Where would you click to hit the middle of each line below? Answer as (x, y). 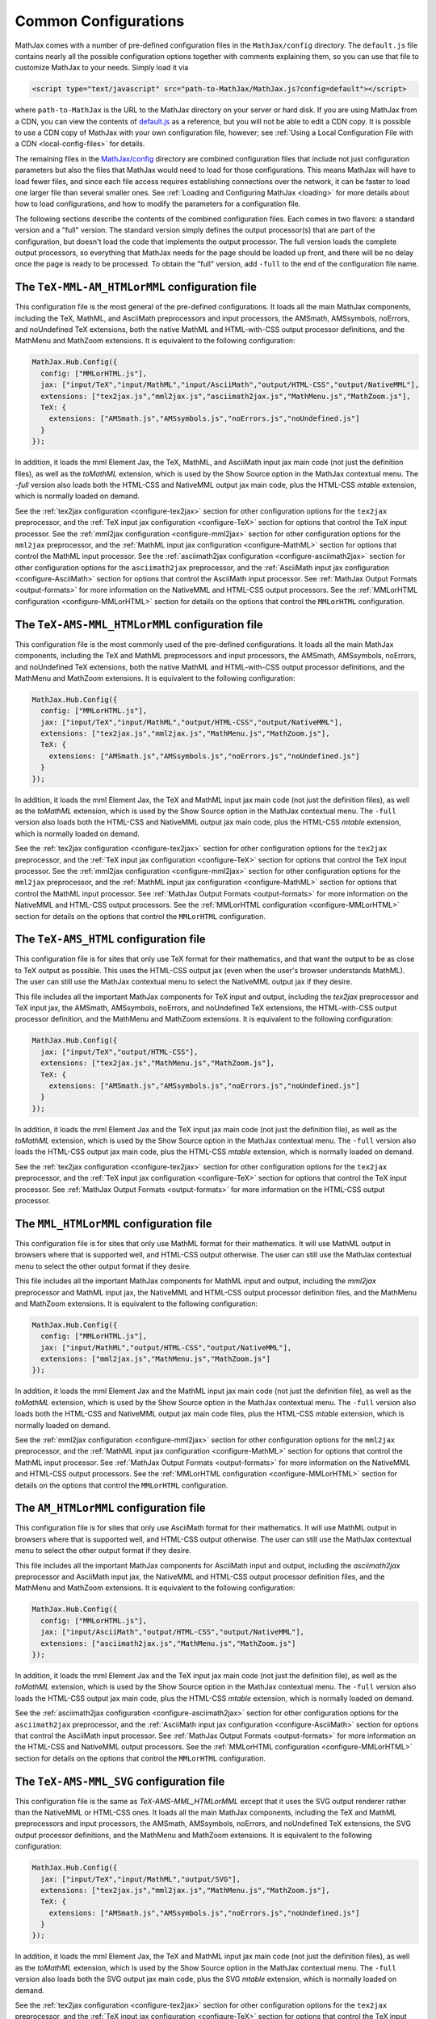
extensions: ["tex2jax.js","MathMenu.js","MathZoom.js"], (158, 1063)
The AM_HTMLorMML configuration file (110, 1508)
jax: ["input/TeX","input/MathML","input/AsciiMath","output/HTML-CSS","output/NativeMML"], (230, 385)
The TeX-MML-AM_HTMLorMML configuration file (136, 287)
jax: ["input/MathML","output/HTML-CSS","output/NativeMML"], (166, 1347)
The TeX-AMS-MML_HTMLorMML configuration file (139, 625)
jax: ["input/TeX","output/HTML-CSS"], (119, 1051)
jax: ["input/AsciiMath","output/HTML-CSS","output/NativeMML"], (173, 1632)
